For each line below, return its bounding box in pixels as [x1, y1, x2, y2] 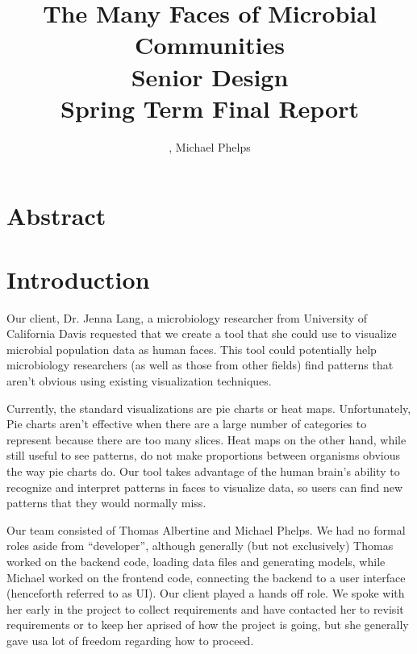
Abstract [6, 199, 106, 232]
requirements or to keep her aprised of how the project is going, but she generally [6, 616, 409, 633]
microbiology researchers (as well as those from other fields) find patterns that [6, 356, 394, 373]
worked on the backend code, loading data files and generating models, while [6, 552, 386, 569]
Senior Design [131, 60, 289, 93]
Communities [135, 28, 285, 61]
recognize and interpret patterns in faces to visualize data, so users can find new [6, 478, 403, 495]
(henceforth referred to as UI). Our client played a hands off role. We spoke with [6, 585, 405, 602]
